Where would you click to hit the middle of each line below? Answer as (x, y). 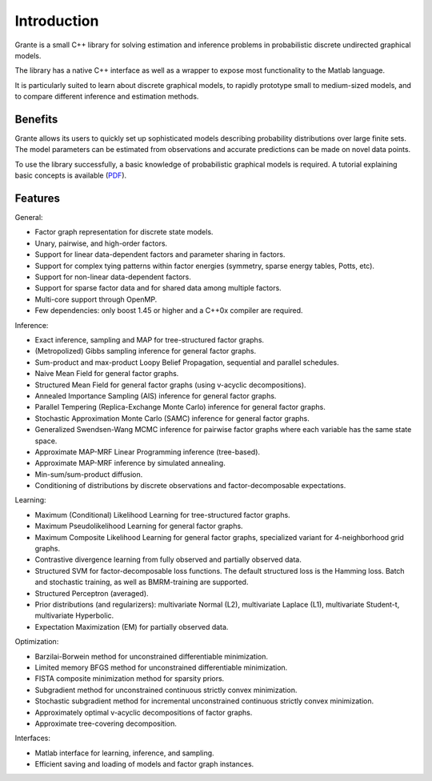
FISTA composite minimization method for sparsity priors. (130, 679)
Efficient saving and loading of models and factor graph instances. (144, 764)
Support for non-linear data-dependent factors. (113, 277)
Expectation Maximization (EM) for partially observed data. (132, 627)
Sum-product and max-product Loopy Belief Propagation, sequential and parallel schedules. (187, 362)
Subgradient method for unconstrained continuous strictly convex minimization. (166, 690)
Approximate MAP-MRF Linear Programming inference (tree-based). (147, 451)
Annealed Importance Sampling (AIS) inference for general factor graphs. (156, 395)
